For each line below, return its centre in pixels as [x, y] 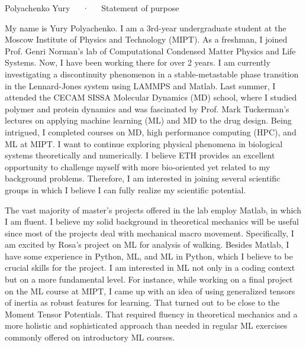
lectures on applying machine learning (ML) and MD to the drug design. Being [148, 120]
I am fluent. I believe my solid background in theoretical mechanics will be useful [152, 221]
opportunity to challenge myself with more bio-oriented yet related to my [138, 166]
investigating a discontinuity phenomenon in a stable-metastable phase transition [152, 74]
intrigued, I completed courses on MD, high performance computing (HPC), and [151, 132]
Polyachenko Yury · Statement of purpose [92, 8]
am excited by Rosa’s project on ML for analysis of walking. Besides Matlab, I [147, 244]
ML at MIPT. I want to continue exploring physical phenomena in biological [144, 143]
